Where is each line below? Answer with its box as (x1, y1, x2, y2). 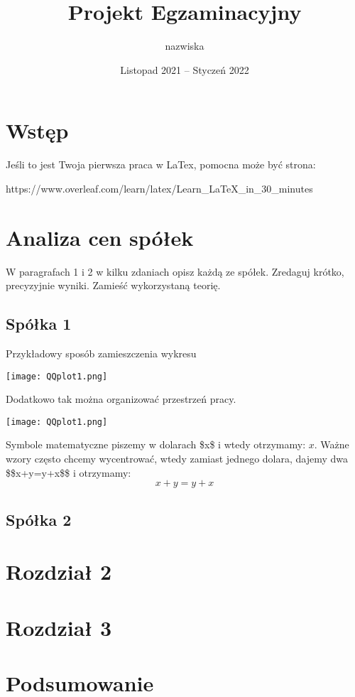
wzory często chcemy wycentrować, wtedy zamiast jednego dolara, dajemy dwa (6, 451, 349, 466)
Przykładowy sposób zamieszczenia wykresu (6, 345, 197, 360)
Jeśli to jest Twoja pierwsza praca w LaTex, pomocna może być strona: (6, 157, 316, 172)
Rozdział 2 (6, 557, 112, 586)
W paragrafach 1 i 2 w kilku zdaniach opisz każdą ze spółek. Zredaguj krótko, (6, 264, 344, 279)
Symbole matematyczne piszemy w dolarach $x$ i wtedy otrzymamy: (6, 437, 306, 452)
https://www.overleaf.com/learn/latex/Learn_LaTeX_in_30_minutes (6, 180, 313, 195)
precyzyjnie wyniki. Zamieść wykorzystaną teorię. (6, 278, 221, 293)
